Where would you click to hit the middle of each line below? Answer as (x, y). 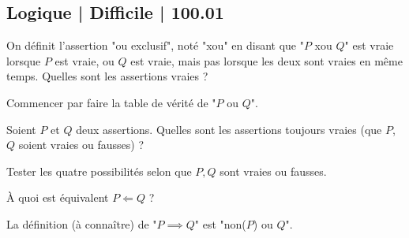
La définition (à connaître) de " (82, 223)
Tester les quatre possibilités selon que (99, 171)
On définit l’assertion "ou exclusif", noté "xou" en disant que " (155, 45)
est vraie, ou (84, 60)
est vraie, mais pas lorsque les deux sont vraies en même (266, 60)
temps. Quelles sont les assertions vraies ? (107, 76)
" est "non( (220, 223)
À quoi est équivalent (58, 197)
